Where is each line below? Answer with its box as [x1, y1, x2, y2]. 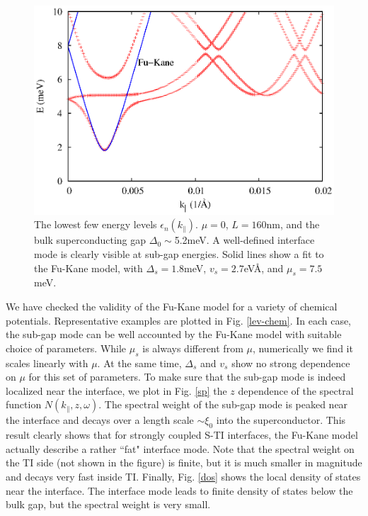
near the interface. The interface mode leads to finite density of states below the [6, 483, 353, 498]
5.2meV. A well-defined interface [174, 232, 315, 247]
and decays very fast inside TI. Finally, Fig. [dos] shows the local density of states [6, 469, 361, 483]
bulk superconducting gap [34, 232, 146, 247]
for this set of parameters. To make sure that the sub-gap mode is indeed [28, 369, 346, 384]
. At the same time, [97, 355, 182, 370]
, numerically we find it [252, 340, 353, 355]
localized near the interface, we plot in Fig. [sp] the [6, 383, 227, 398]
